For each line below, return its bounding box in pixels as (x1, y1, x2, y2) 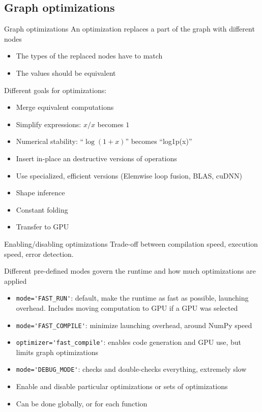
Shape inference (16, 187, 65, 198)
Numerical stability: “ (16, 136, 84, 146)
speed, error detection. (4, 248, 74, 259)
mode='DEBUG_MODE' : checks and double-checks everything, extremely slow (16, 364, 247, 374)
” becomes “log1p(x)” (125, 136, 192, 146)
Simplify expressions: (16, 119, 81, 129)
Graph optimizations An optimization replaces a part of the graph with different (4, 23, 255, 34)
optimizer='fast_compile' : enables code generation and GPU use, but (16, 337, 241, 347)
